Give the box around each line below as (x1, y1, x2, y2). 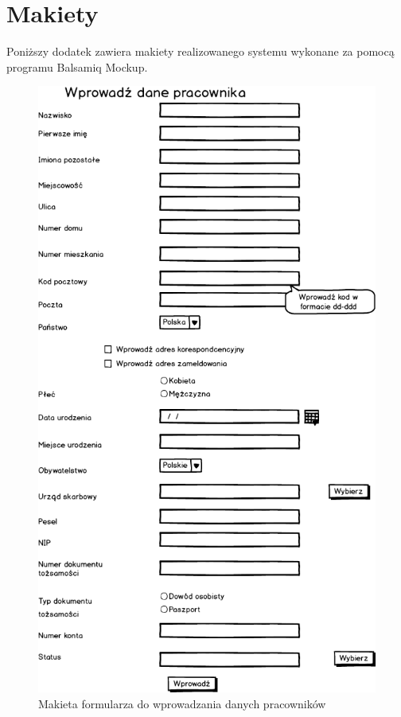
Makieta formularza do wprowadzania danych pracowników (38, 696, 326, 712)
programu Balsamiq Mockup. (6, 58, 148, 75)
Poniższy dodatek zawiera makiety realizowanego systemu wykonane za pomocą (6, 43, 395, 60)
